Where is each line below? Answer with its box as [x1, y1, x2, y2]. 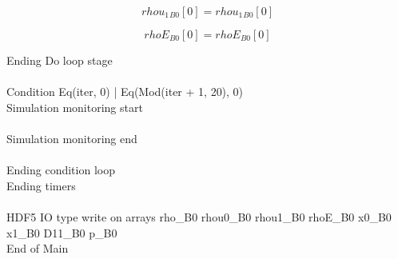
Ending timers [6, 177, 76, 193]
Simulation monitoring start [6, 98, 143, 115]
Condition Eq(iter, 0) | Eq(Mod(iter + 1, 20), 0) [6, 83, 244, 100]
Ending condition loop [6, 161, 115, 178]
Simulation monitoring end [6, 129, 137, 146]
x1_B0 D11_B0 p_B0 [6, 224, 117, 241]
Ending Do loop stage [6, 52, 113, 68]
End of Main [6, 240, 69, 257]
